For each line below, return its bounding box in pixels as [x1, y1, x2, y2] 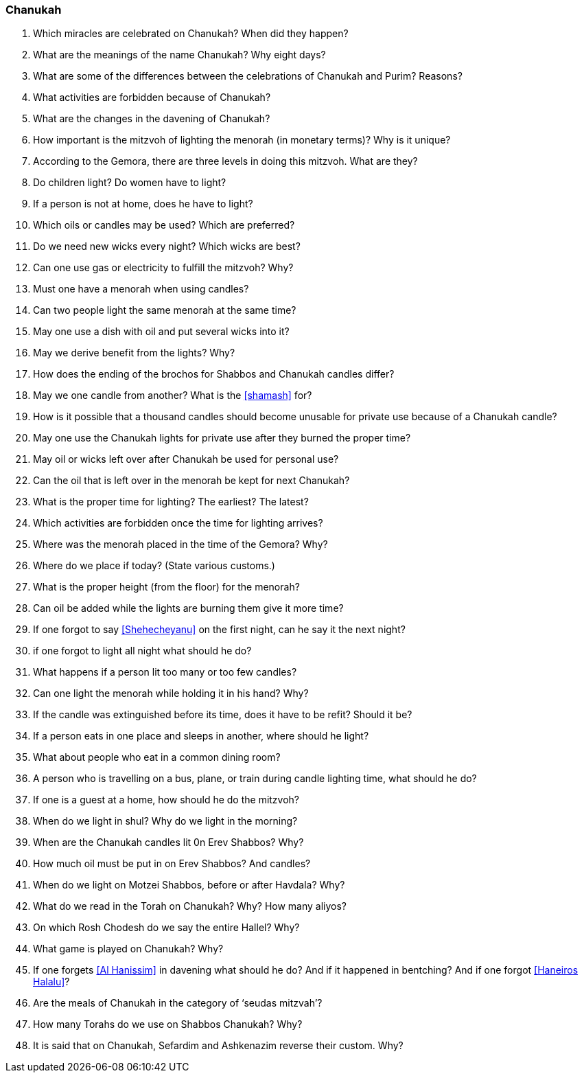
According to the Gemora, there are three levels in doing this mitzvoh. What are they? [33, 155, 418, 168]
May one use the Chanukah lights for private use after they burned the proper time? [33, 432, 411, 444]
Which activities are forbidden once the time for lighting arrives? [33, 517, 323, 529]
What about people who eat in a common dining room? [33, 751, 281, 764]
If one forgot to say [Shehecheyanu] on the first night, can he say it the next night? [33, 623, 406, 636]
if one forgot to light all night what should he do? [33, 645, 252, 657]
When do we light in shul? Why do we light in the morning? [33, 815, 298, 827]
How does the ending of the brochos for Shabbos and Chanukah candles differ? [33, 368, 395, 380]
